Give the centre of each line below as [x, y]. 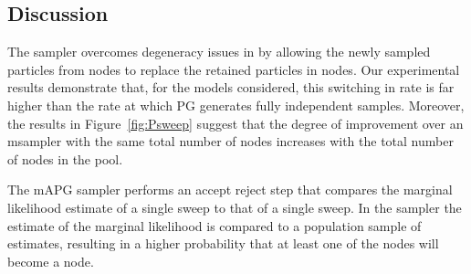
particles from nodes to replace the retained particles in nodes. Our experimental [234, 69]
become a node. [51, 261]
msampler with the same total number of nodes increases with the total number [230, 141]
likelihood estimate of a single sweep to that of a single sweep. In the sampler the [235, 207]
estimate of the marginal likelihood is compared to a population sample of [215, 225]
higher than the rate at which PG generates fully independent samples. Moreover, [236, 105]
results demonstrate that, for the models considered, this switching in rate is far [231, 87]
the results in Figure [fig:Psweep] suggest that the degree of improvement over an [235, 123]
